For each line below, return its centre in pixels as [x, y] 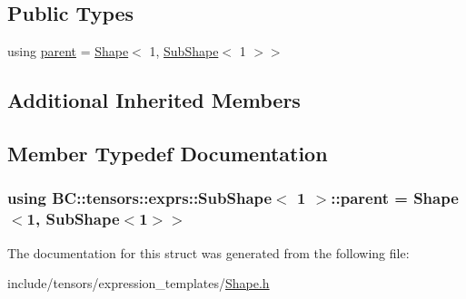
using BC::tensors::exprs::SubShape [140, 198]
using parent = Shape [68, 51]
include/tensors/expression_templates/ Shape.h [139, 283]
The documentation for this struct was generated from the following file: [208, 252]
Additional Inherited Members [154, 100]
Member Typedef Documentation [168, 153]
